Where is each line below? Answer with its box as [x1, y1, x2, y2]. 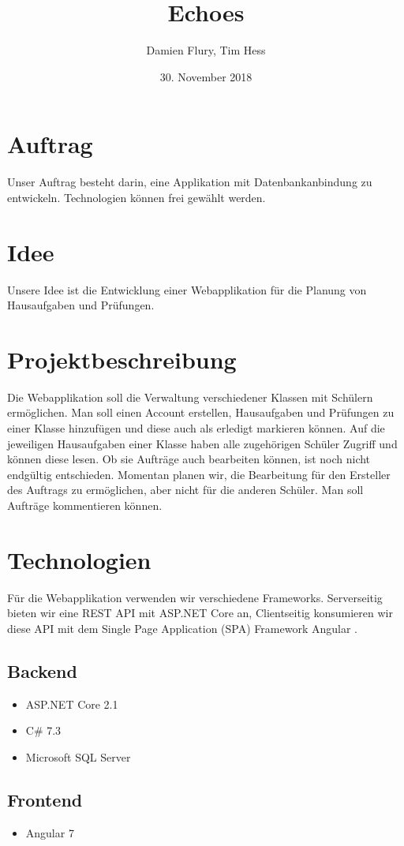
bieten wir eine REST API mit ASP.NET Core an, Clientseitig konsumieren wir [7, 605, 393, 621]
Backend [7, 658, 77, 683]
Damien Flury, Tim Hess [146, 42, 266, 58]
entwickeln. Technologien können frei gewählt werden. [7, 189, 266, 205]
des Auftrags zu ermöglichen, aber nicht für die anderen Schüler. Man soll [7, 481, 364, 498]
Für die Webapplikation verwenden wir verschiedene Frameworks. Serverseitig [7, 589, 383, 605]
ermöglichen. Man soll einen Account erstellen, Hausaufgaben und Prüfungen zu [7, 404, 395, 421]
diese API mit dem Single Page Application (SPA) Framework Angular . [7, 620, 357, 636]
